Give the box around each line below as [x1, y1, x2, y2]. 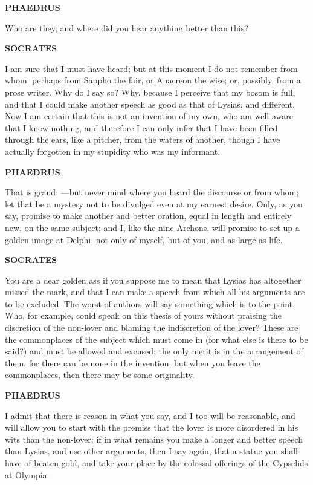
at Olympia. [5, 468, 50, 481]
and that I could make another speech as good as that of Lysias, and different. [5, 97, 295, 110]
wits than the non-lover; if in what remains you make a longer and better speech [5, 432, 303, 445]
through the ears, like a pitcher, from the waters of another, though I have [5, 133, 280, 146]
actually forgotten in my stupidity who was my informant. [5, 145, 221, 157]
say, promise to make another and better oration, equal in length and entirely [5, 209, 292, 222]
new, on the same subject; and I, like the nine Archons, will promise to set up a [5, 221, 300, 233]
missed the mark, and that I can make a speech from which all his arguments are [5, 285, 305, 298]
